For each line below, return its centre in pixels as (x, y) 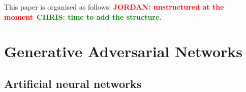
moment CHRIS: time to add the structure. (83, 16)
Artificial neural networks (73, 83)
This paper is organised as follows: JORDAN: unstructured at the (114, 7)
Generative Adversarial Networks (124, 51)
